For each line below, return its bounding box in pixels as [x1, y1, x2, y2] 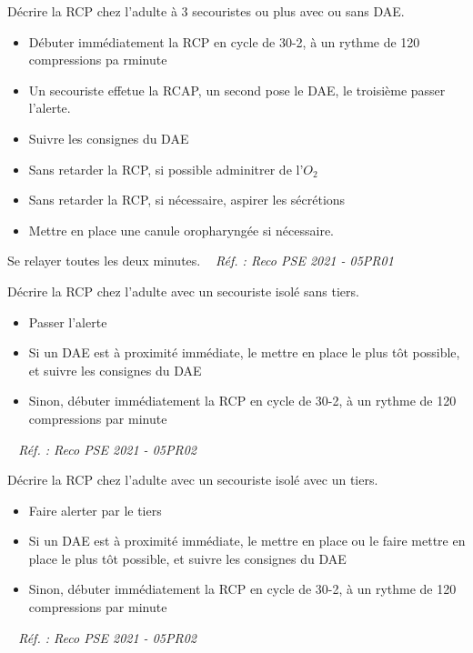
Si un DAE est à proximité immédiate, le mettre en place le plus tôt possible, [28, 343, 460, 362]
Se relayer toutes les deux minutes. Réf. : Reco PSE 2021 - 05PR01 [7, 251, 394, 270]
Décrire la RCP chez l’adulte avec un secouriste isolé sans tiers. [7, 281, 359, 300]
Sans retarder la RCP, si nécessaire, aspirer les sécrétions [28, 190, 346, 209]
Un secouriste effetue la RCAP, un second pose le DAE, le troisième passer [28, 80, 446, 99]
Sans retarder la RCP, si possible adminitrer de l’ [28, 159, 304, 178]
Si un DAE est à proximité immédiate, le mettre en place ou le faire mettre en [28, 531, 466, 550]
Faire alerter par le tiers [28, 500, 162, 519]
